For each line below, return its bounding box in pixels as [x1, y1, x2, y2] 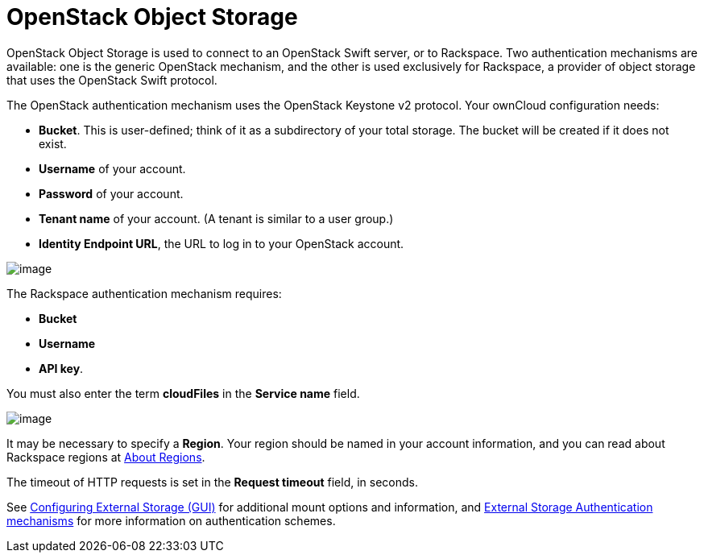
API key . [39, 361, 84, 375]
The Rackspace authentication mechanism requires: [6, 286, 282, 300]
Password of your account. [39, 186, 184, 201]
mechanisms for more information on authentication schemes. [6, 513, 336, 528]
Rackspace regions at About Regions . [6, 449, 205, 464]
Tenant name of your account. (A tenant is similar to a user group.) [39, 211, 394, 226]
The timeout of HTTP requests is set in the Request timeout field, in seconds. [6, 474, 419, 489]
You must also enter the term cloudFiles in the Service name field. [6, 386, 360, 400]
